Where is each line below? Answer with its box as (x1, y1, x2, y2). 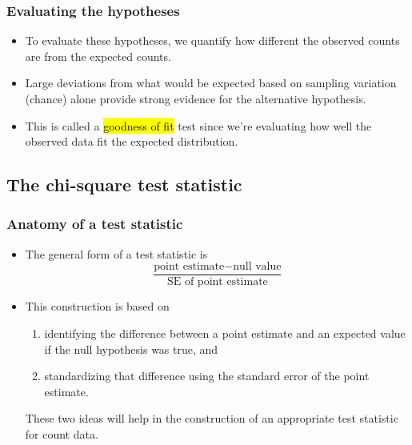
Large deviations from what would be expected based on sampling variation (25, 74, 397, 91)
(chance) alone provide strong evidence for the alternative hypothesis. (25, 90, 366, 106)
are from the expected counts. (25, 47, 171, 64)
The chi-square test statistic (6, 172, 242, 197)
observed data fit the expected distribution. (25, 133, 238, 150)
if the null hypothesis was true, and (44, 340, 218, 357)
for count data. (25, 426, 98, 442)
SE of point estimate (166, 276, 268, 288)
